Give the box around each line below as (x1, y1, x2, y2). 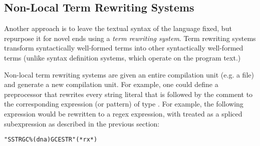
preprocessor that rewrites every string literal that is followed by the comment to (4, 88, 253, 99)
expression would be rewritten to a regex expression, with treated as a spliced (4, 108, 242, 118)
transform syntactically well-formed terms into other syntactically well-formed (4, 42, 243, 53)
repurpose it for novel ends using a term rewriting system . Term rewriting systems (4, 32, 256, 43)
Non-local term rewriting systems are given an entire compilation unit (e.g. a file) (4, 69, 254, 79)
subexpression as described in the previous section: (4, 118, 160, 128)
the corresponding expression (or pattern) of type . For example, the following (4, 98, 243, 109)
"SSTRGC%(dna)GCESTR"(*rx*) (4, 136, 98, 143)
